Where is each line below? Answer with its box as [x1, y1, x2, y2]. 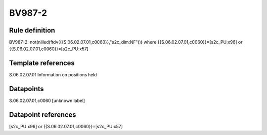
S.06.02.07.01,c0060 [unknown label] [9, 98, 85, 103]
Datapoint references [9, 111, 77, 119]
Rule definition [9, 26, 55, 34]
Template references [9, 59, 75, 67]
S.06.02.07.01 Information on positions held [9, 72, 97, 78]
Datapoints [9, 85, 44, 93]
